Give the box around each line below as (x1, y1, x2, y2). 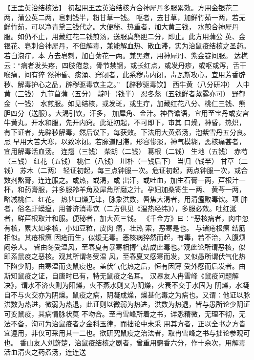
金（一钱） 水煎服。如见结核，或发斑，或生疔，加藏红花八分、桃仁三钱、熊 (4, 98, 246, 108)
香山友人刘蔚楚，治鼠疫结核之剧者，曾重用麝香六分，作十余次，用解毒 (20, 337, 246, 347)
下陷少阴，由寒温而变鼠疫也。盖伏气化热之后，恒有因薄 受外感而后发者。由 (4, 261, 246, 271)
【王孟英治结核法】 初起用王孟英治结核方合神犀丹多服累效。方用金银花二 (4, 2, 239, 12)
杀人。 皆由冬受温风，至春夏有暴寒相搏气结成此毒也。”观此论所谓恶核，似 (10, 241, 246, 252)
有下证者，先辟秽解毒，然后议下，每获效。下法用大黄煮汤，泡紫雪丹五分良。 (4, 127, 250, 137)
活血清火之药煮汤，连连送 (4, 347, 86, 357)
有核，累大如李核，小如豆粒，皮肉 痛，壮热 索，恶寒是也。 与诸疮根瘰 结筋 (4, 222, 246, 233)
